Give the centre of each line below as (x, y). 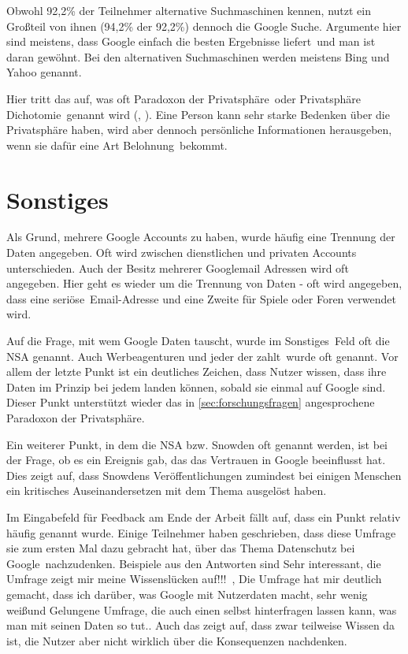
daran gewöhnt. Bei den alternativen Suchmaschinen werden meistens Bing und (198, 56)
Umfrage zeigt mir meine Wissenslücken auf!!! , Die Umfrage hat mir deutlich (194, 579)
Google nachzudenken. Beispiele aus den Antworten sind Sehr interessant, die (194, 563)
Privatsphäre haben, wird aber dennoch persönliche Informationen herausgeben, (199, 130)
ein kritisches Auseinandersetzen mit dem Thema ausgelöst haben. (167, 490)
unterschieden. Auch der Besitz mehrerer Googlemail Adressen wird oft (178, 268)
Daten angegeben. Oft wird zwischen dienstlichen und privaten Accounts (182, 253)
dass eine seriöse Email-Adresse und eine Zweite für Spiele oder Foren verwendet (201, 298)
